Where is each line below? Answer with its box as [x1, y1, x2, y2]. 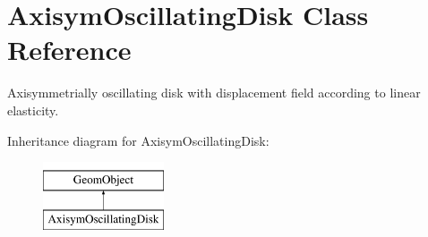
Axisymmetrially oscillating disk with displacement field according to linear [7, 83, 421, 102]
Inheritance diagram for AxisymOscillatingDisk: [7, 131, 270, 149]
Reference [7, 31, 132, 68]
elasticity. [7, 100, 59, 119]
